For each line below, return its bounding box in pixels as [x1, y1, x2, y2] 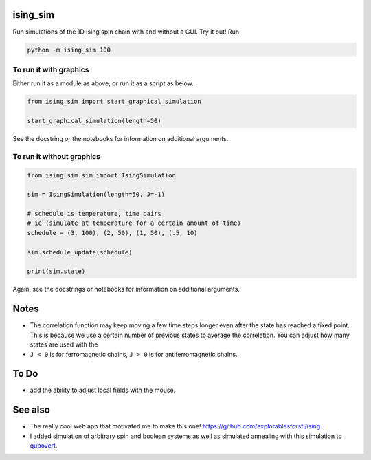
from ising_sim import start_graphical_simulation [27, 98, 202, 106]
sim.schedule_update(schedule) [27, 248, 133, 256]
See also [12, 404, 51, 416]
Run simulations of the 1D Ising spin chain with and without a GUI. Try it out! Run [12, 28, 240, 36]
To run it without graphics [12, 151, 101, 161]
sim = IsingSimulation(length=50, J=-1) [27, 190, 165, 199]
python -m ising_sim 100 [27, 45, 111, 54]
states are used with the [30, 340, 98, 349]
